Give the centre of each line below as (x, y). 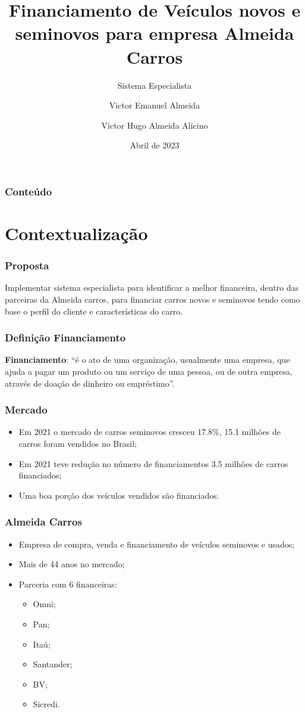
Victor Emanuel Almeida (155, 105)
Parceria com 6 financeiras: (68, 584)
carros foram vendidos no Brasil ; (78, 443)
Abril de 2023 (155, 145)
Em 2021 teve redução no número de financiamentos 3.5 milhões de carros (153, 463)
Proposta (27, 265)
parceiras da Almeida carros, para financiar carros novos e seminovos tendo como (152, 299)
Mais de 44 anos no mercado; (72, 564)
